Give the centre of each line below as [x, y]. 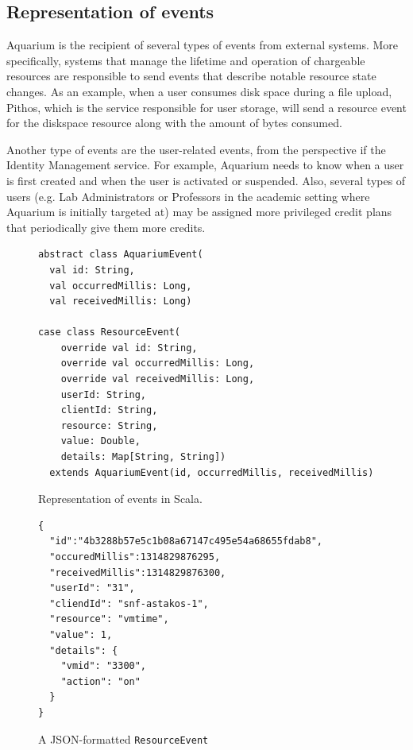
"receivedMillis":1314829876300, [138, 572]
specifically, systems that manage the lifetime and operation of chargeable [186, 60]
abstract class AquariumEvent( [121, 255]
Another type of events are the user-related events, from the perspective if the [196, 149]
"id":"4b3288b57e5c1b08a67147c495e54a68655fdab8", [186, 541]
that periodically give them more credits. [106, 227]
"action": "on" [100, 681]
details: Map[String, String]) [143, 457]
